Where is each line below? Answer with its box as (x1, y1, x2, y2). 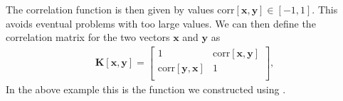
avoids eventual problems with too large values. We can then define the (6, 16, 316, 30)
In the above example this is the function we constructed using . (6, 81, 286, 96)
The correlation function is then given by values (6, 2, 214, 16)
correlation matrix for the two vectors (6, 30, 170, 44)
